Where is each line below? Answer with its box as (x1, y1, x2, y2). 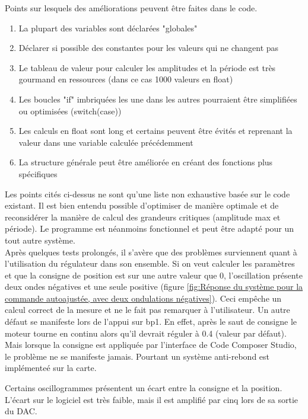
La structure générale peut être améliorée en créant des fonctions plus (18, 156, 273, 168)
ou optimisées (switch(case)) (18, 104, 122, 117)
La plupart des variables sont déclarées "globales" (18, 21, 198, 34)
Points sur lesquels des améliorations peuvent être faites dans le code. (5, 2, 258, 14)
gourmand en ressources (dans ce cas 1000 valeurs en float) (18, 73, 233, 85)
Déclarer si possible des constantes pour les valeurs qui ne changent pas (18, 41, 279, 54)
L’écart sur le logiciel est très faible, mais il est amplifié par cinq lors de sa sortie (5, 393, 299, 405)
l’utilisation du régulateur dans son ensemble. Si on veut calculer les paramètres (5, 257, 295, 270)
